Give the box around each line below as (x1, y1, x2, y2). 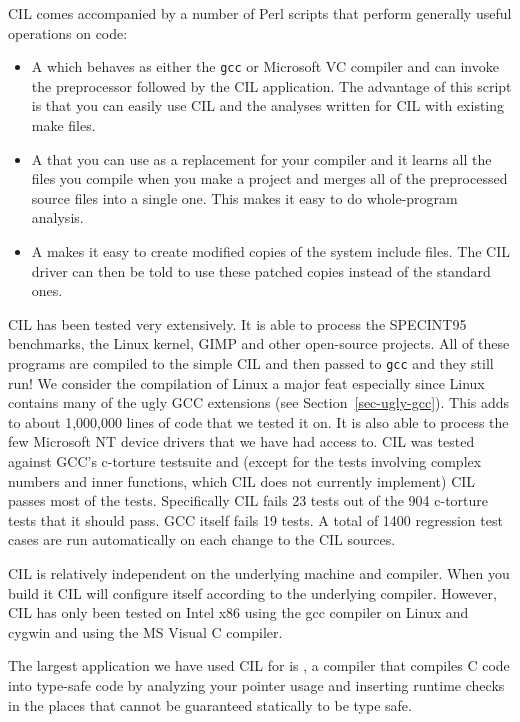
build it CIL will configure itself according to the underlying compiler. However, (8, 582, 497, 603)
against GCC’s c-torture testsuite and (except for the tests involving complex (8, 451, 482, 471)
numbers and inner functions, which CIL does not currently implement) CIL (8, 470, 476, 491)
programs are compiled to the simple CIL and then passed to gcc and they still (8, 352, 494, 373)
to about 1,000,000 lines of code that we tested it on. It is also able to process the (8, 411, 509, 432)
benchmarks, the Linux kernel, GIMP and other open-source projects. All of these (8, 333, 510, 354)
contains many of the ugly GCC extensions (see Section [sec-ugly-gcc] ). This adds (8, 392, 510, 413)
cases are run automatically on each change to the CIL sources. (8, 529, 396, 550)
